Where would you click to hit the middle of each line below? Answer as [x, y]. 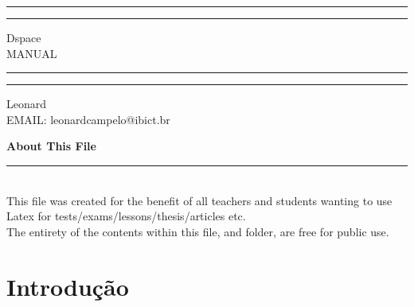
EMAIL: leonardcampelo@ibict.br [88, 119]
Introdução [68, 286]
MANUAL [32, 53]
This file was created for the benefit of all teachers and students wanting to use [199, 200]
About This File [51, 146]
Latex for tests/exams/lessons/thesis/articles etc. [126, 216]
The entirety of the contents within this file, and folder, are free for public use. [198, 231]
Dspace [24, 37]
